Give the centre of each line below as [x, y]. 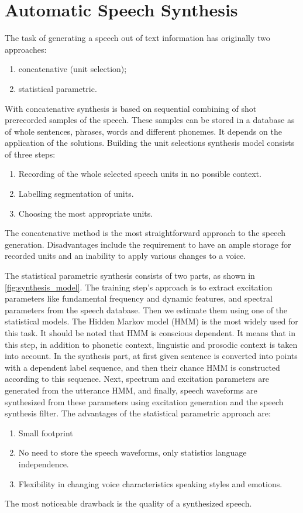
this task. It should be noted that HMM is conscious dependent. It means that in [150, 333]
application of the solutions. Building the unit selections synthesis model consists [150, 143]
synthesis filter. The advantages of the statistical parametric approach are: [138, 413]
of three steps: [30, 154]
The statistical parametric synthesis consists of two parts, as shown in [130, 276]
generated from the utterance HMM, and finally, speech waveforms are [131, 390]
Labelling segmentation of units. [76, 194]
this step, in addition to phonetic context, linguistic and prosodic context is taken [151, 344]
